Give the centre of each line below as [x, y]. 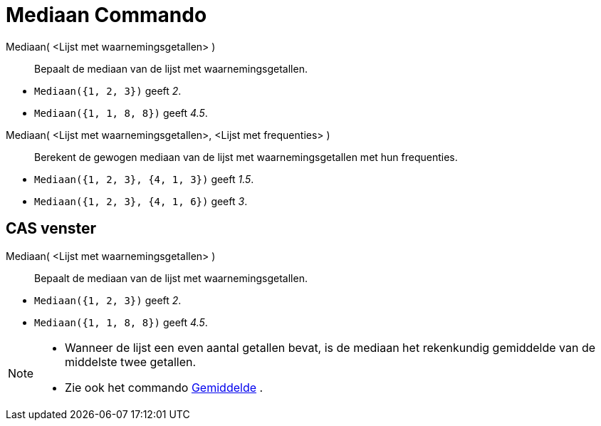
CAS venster [51, 229]
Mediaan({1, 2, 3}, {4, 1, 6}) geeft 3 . [141, 201]
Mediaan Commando [106, 15]
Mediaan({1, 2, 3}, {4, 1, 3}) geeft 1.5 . [144, 179]
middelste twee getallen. [131, 362]
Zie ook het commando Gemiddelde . [164, 387]
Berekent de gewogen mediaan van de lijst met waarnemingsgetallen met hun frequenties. [246, 157]
